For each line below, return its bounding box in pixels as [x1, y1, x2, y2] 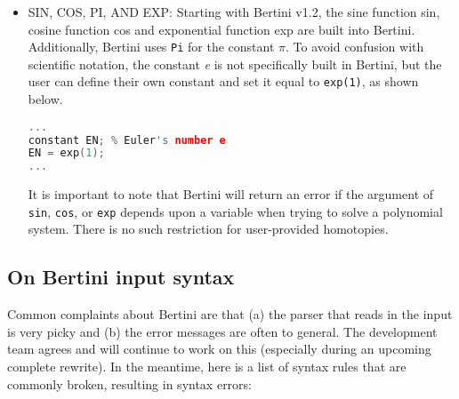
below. [28, 90, 63, 108]
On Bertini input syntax [7, 263, 235, 291]
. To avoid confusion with [286, 37, 424, 56]
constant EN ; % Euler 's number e [28, 133, 226, 147]
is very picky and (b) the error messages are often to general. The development [7, 322, 438, 340]
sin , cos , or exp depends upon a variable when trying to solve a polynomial [28, 202, 443, 220]
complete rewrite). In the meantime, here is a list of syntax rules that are [7, 357, 407, 376]
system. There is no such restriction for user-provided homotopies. [28, 219, 389, 238]
